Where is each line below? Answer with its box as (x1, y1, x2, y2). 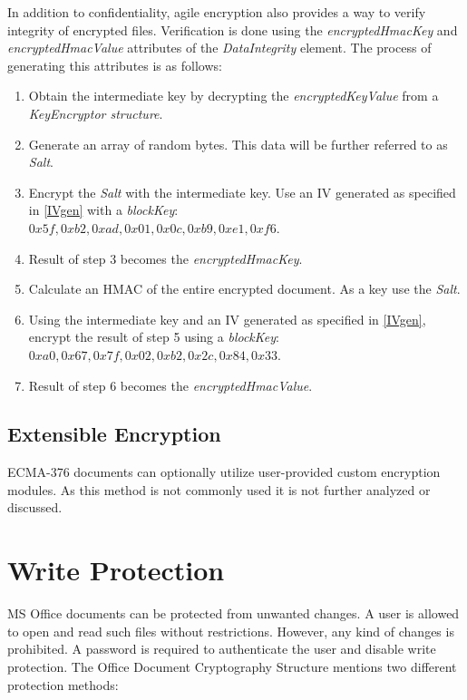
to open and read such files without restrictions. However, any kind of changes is (7, 621, 454, 640)
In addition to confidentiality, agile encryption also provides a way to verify (7, 3, 426, 21)
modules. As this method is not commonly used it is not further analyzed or (7, 480, 431, 499)
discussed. (7, 498, 63, 517)
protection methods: (7, 675, 119, 694)
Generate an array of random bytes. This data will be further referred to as (28, 134, 448, 153)
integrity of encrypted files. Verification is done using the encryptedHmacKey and (7, 20, 458, 39)
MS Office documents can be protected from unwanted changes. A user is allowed (7, 604, 460, 623)
